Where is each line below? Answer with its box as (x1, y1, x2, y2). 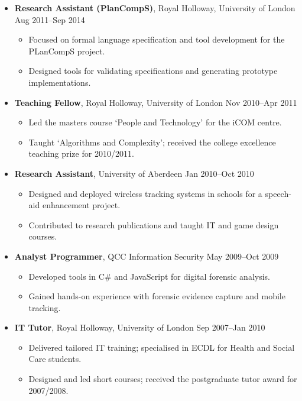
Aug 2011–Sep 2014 (14, 13, 85, 25)
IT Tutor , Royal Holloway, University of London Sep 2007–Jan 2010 (14, 321, 265, 334)
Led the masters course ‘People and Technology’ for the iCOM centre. (28, 116, 282, 128)
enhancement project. (42, 199, 121, 211)
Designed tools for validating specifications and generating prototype (28, 64, 278, 77)
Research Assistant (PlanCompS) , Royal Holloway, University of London (14, 2, 295, 14)
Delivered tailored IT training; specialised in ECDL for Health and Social (28, 341, 295, 353)
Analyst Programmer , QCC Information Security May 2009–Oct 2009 (14, 250, 279, 262)
